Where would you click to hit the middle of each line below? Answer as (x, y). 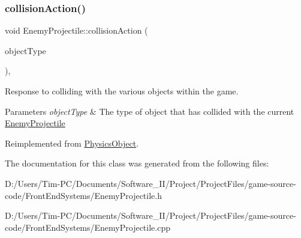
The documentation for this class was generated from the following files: (137, 163)
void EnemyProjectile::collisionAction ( (76, 30)
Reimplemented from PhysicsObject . (72, 143)
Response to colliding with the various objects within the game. (122, 91)
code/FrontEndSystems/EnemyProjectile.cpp (88, 227)
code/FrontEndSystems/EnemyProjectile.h (83, 195)
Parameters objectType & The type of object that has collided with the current (150, 111)
